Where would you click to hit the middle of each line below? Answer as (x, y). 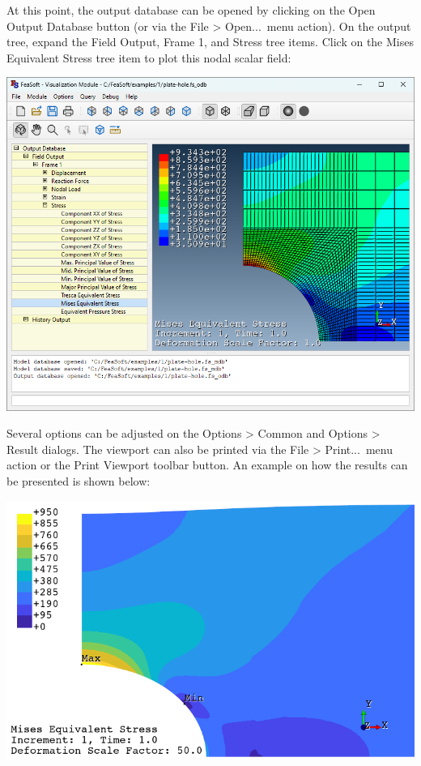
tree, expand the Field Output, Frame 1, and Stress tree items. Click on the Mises (210, 42)
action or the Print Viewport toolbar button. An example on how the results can (207, 465)
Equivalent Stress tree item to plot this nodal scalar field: (149, 57)
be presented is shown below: (79, 480)
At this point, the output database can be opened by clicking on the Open (191, 10)
